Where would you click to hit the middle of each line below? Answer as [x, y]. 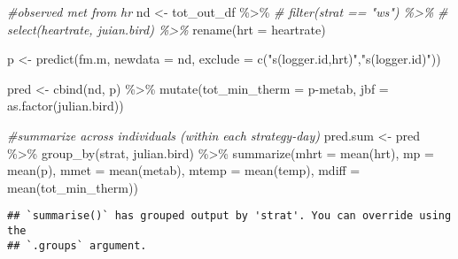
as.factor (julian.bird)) [66, 106]
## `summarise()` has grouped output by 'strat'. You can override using [229, 216]
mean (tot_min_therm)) [73, 187]
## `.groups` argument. [77, 245]
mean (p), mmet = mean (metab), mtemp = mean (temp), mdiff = [184, 170]
